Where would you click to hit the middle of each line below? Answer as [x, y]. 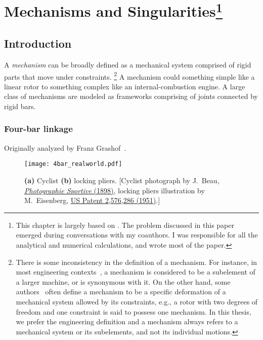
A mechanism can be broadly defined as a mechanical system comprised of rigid [128, 64]
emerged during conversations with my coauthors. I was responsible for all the [137, 235]
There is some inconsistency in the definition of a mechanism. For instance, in [137, 262]
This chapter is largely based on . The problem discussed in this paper [125, 225]
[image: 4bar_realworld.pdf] [73, 164]
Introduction [38, 43]
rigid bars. [20, 106]
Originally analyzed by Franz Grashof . [65, 147]
